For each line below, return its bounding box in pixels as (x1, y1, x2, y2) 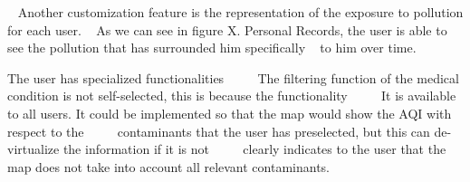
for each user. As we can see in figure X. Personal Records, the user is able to (7, 20, 447, 39)
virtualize (7, 139, 60, 158)
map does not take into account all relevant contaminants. (7, 157, 331, 176)
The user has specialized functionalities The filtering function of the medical (7, 68, 459, 87)
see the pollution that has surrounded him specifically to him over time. (7, 38, 417, 57)
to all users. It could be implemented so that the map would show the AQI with (7, 103, 452, 122)
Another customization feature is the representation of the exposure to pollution (17, 3, 464, 21)
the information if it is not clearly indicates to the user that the (62, 139, 446, 158)
